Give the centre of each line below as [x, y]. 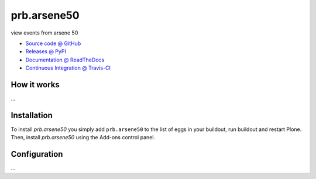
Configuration [37, 154]
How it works [35, 85]
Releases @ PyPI [46, 51]
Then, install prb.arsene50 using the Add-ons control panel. [83, 137]
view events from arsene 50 [44, 33]
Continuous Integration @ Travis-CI [68, 68]
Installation [32, 115]
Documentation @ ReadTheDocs [65, 60]
